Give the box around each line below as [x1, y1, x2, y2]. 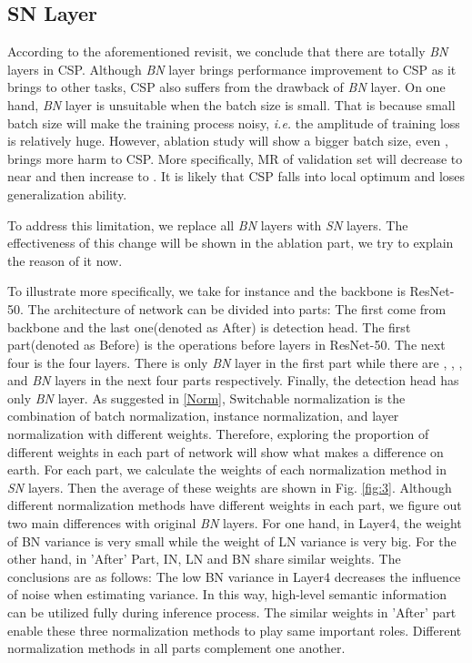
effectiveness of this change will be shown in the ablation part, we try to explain [7, 233, 454, 252]
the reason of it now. [7, 250, 123, 270]
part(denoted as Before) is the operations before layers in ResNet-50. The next [7, 335, 446, 354]
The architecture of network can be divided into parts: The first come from [27, 299, 447, 318]
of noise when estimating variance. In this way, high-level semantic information [7, 585, 447, 604]
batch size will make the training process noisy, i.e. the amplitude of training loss [7, 113, 460, 132]
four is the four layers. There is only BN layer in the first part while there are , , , [7, 352, 463, 372]
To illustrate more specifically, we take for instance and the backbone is [7, 281, 406, 301]
